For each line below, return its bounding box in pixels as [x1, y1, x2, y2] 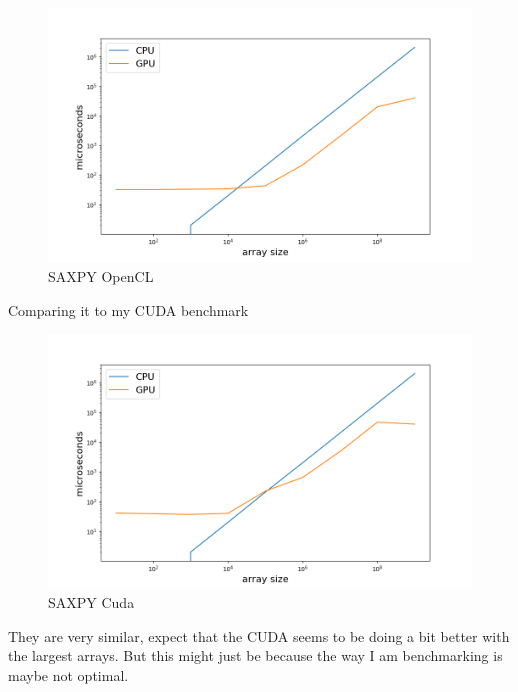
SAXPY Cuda [48, 592, 135, 613]
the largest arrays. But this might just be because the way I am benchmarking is [8, 645, 503, 666]
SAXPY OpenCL [48, 265, 154, 286]
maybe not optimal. [8, 664, 129, 685]
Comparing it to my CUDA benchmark [8, 299, 249, 320]
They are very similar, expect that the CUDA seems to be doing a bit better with [8, 625, 510, 646]
